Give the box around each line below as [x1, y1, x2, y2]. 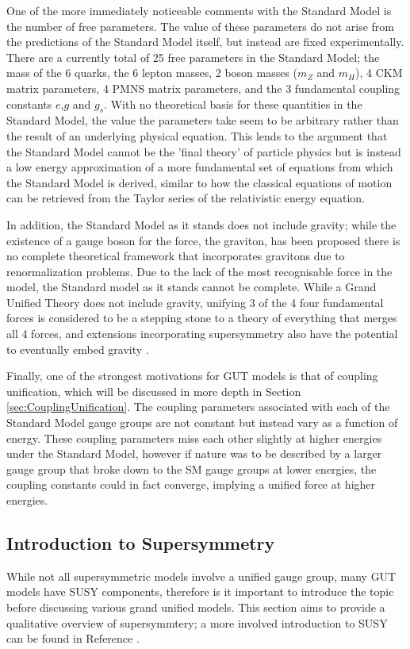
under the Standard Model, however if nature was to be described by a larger [6, 445, 382, 462]
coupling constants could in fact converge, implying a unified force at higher [6, 476, 376, 493]
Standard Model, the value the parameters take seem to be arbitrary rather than [6, 112, 399, 129]
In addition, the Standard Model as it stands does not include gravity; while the [6, 216, 397, 232]
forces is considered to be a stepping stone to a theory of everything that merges [6, 309, 397, 326]
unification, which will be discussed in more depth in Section [6, 382, 301, 399]
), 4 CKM [355, 64, 403, 81]
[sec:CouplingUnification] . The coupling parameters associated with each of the [6, 398, 390, 415]
